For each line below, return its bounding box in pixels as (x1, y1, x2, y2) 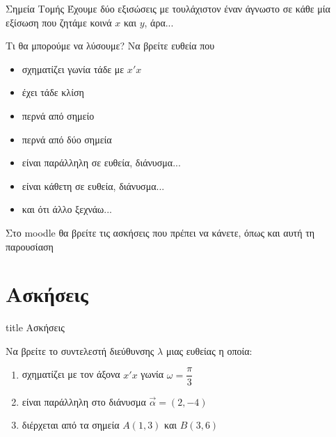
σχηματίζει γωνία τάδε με (22, 61, 125, 76)
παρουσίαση (6, 239, 54, 253)
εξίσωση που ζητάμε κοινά (6, 15, 112, 29)
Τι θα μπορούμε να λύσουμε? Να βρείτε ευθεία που (6, 38, 215, 53)
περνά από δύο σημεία (22, 132, 112, 146)
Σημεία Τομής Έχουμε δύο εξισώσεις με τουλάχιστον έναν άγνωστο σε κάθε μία (6, 1, 330, 15)
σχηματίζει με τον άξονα (22, 367, 120, 381)
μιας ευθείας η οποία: (166, 343, 253, 358)
